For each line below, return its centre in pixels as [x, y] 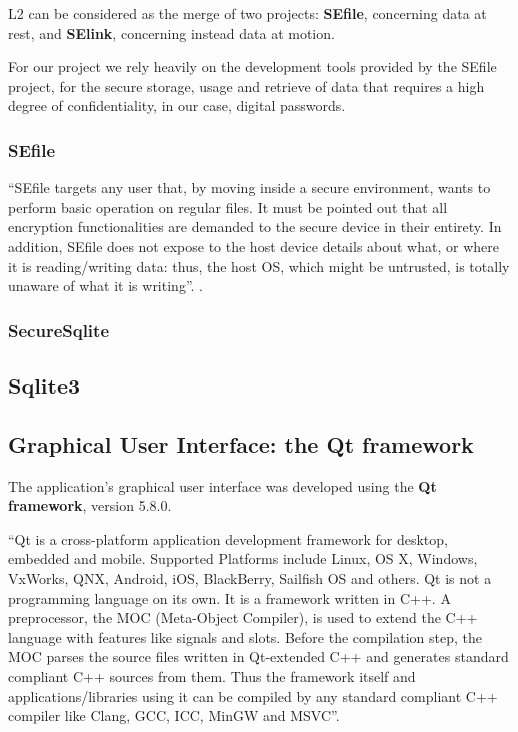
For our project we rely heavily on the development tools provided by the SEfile [252, 66]
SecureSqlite [59, 329]
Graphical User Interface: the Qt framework [241, 443]
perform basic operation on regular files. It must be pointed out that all [228, 206]
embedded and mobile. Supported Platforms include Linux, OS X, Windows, [243, 558]
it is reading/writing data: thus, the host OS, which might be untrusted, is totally [259, 265]
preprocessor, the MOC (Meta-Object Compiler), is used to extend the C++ [243, 617]
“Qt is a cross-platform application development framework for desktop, [228, 538]
